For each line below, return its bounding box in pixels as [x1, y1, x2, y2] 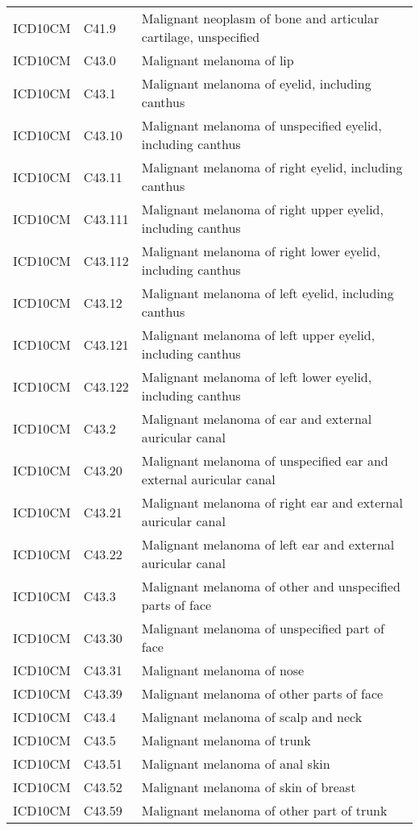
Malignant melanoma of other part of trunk [141, 801, 388, 820]
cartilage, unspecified [141, 27, 260, 46]
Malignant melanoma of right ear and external [141, 493, 403, 512]
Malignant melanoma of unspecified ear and [141, 451, 388, 470]
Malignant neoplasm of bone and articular [141, 9, 380, 27]
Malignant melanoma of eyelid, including [141, 74, 371, 93]
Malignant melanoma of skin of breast [141, 778, 356, 796]
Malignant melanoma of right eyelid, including [141, 158, 403, 176]
